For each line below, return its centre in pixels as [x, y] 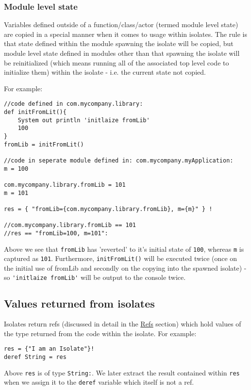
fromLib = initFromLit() [44, 144]
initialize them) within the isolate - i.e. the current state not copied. [105, 72]
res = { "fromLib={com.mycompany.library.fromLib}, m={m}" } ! [108, 209]
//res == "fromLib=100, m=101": [56, 233]
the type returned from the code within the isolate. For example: [100, 333]
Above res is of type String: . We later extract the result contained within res [122, 372]
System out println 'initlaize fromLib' [84, 120]
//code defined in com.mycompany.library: [74, 104]
